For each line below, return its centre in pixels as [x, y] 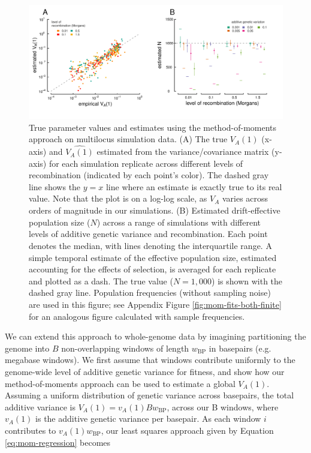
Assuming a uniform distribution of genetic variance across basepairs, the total [150, 395]
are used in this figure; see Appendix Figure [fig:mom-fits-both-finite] [155, 304]
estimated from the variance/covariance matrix [183, 151]
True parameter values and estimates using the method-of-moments [153, 127]
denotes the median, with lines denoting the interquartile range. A [150, 246]
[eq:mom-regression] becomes [58, 442]
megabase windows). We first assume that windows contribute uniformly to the [150, 360]
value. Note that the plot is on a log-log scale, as [118, 198]
